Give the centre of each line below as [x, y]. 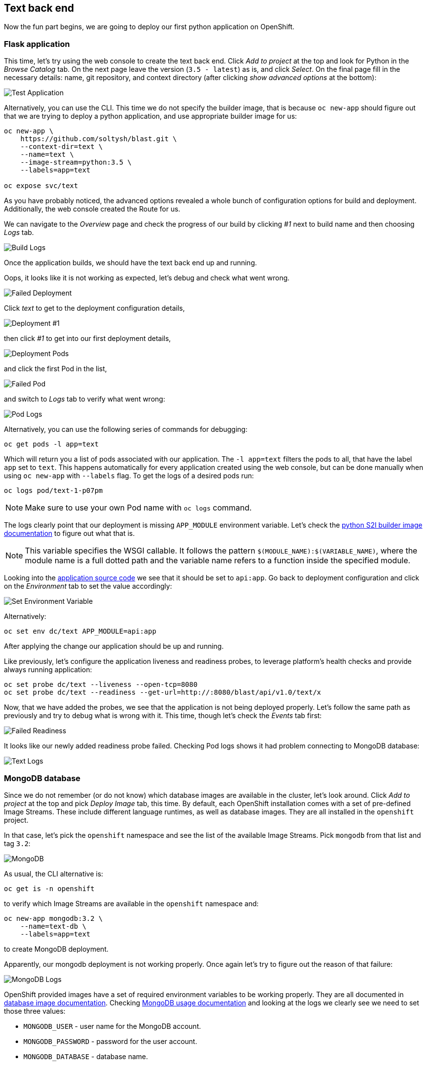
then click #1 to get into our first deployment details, [87, 339]
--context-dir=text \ [62, 147]
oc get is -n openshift [49, 888]
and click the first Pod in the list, [55, 369]
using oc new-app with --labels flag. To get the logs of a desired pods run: [129, 476]
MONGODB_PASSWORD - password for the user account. [110, 1041]
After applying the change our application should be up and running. [114, 646]
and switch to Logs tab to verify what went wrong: [85, 399]
